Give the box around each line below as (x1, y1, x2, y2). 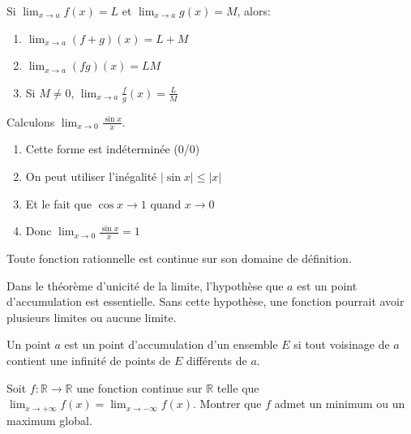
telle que (216, 379, 259, 396)
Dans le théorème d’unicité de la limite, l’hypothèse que (6, 277, 284, 294)
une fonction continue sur (76, 379, 203, 396)
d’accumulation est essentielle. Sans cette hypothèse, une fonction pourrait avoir (6, 293, 405, 310)
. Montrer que (193, 395, 262, 412)
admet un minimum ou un (274, 395, 405, 412)
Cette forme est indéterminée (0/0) (25, 140, 200, 157)
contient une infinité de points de (6, 352, 171, 369)
